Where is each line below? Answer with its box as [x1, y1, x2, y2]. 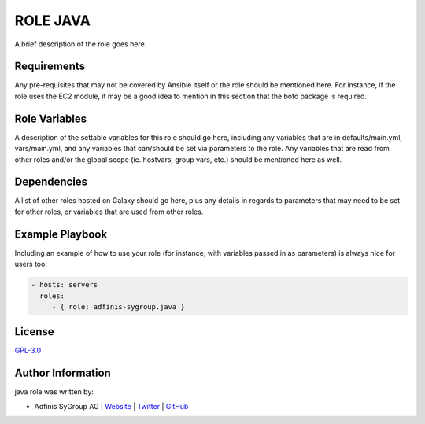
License [14, 325, 54, 338]
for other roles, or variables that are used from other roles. [14, 207, 204, 216]
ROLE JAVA [14, 12, 91, 29]
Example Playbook [14, 227, 108, 241]
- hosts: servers [31, 280, 98, 289]
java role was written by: [14, 387, 94, 396]
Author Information [14, 367, 112, 380]
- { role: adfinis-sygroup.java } [51, 302, 185, 311]
